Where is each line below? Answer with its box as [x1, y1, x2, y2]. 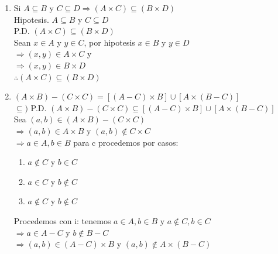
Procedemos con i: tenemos [13, 214, 111, 226]
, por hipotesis [84, 36, 135, 48]
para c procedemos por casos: [73, 136, 179, 148]
